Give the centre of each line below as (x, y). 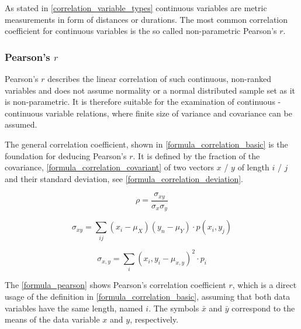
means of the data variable (52, 319)
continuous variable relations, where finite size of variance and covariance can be (148, 113)
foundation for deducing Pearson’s (66, 155)
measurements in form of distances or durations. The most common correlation (146, 19)
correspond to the (263, 308)
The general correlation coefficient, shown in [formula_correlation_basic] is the (146, 144)
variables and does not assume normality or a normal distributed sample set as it (150, 90)
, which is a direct (264, 285)
